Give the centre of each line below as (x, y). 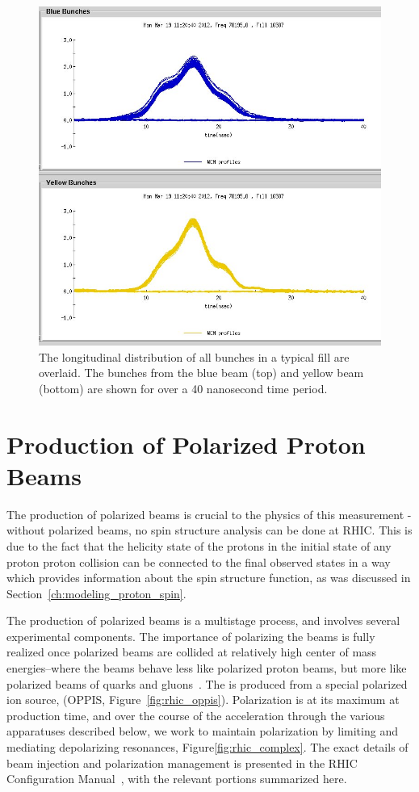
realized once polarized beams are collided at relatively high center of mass (192, 652)
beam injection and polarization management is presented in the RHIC (182, 763)
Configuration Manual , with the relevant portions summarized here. (177, 779)
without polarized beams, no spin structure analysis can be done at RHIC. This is (209, 530)
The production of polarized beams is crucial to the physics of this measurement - (209, 514)
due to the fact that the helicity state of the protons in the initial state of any (199, 545)
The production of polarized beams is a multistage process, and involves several (203, 620)
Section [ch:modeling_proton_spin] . (96, 593)
